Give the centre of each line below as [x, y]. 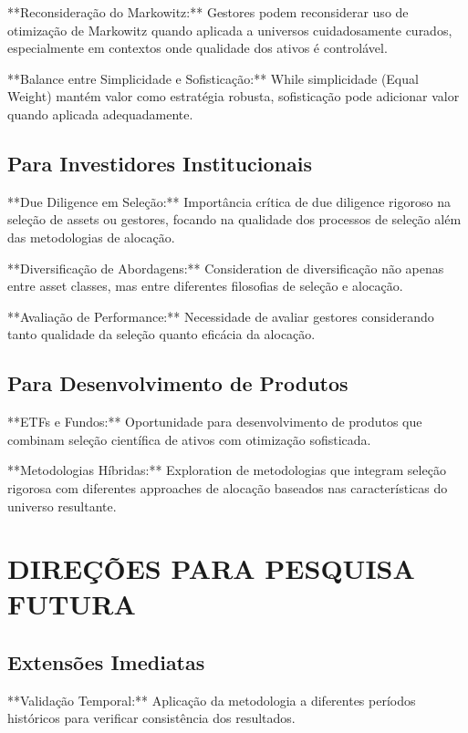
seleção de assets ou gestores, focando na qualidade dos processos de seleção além [234, 219]
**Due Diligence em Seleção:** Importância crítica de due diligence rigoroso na [229, 201]
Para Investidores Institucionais [160, 163]
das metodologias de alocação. [91, 237]
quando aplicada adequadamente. [100, 114]
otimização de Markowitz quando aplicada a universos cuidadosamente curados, [230, 30]
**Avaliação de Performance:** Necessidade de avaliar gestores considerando [221, 316]
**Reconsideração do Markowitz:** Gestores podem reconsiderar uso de [208, 12]
